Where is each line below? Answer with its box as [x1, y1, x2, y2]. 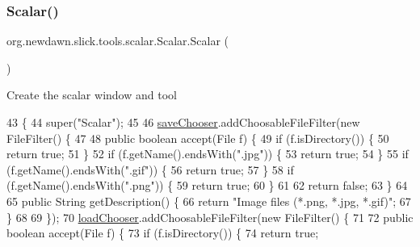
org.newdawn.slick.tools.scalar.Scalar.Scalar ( [6, 32, 229, 49]
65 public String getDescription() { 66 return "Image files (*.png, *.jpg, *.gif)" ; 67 [6, 192, 411, 209]
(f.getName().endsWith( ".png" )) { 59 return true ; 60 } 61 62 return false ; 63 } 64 [6, 177, 408, 194]
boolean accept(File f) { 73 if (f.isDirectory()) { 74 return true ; [6, 224, 319, 241]
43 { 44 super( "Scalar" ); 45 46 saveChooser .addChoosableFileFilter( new [6, 114, 360, 130]
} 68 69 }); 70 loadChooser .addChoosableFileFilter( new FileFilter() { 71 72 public [6, 208, 414, 225]
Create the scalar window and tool [6, 86, 177, 103]
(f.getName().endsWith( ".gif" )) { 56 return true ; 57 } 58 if [6, 161, 294, 178]
